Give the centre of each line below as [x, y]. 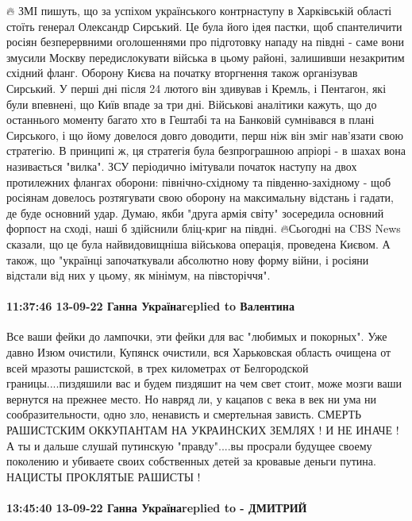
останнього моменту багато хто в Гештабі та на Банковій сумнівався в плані [191, 120]
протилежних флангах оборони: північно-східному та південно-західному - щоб [199, 181]
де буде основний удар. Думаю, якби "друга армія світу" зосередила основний [195, 212]
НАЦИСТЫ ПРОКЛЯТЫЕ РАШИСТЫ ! [104, 476]
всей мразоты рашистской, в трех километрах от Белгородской [158, 367]
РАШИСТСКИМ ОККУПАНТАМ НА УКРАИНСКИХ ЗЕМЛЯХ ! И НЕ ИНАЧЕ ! [203, 430]
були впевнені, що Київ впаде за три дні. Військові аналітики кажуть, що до [192, 104]
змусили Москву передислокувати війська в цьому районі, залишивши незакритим [206, 57]
